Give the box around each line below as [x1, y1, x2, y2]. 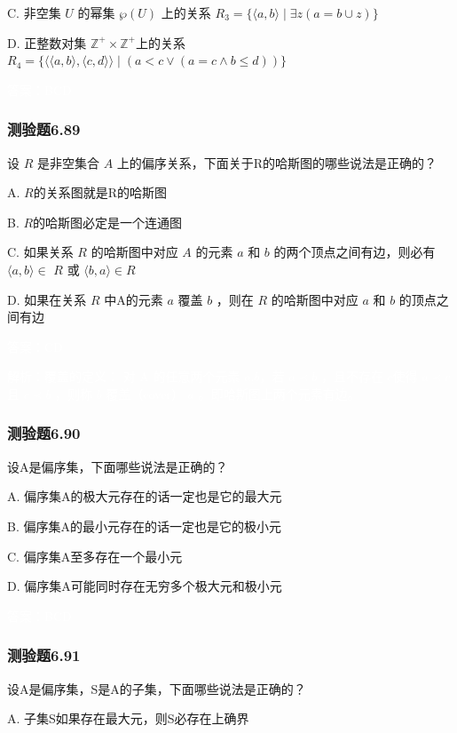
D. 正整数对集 [7, 33, 87, 52]
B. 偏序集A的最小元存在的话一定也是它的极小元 [7, 516, 281, 535]
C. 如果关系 [7, 243, 74, 261]
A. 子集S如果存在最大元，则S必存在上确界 [7, 709, 249, 728]
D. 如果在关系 [7, 290, 87, 308]
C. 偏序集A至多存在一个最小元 [7, 546, 183, 565]
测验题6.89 [7, 118, 81, 140]
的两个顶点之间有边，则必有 [273, 243, 436, 261]
